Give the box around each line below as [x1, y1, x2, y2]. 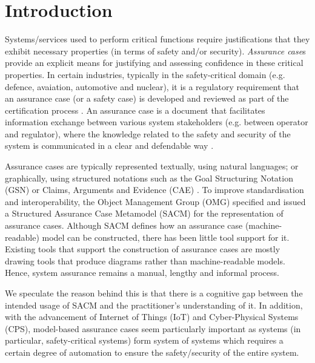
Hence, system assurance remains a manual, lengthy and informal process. [5, 266, 279, 279]
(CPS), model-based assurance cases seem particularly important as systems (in [5, 322, 301, 335]
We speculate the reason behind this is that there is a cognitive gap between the [5, 287, 303, 299]
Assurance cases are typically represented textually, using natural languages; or [5, 160, 299, 172]
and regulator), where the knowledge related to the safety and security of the [5, 127, 291, 140]
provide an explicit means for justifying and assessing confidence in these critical [5, 56, 303, 69]
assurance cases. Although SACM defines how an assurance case [5, 219, 243, 232]
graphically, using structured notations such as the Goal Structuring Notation [5, 171, 293, 184]
